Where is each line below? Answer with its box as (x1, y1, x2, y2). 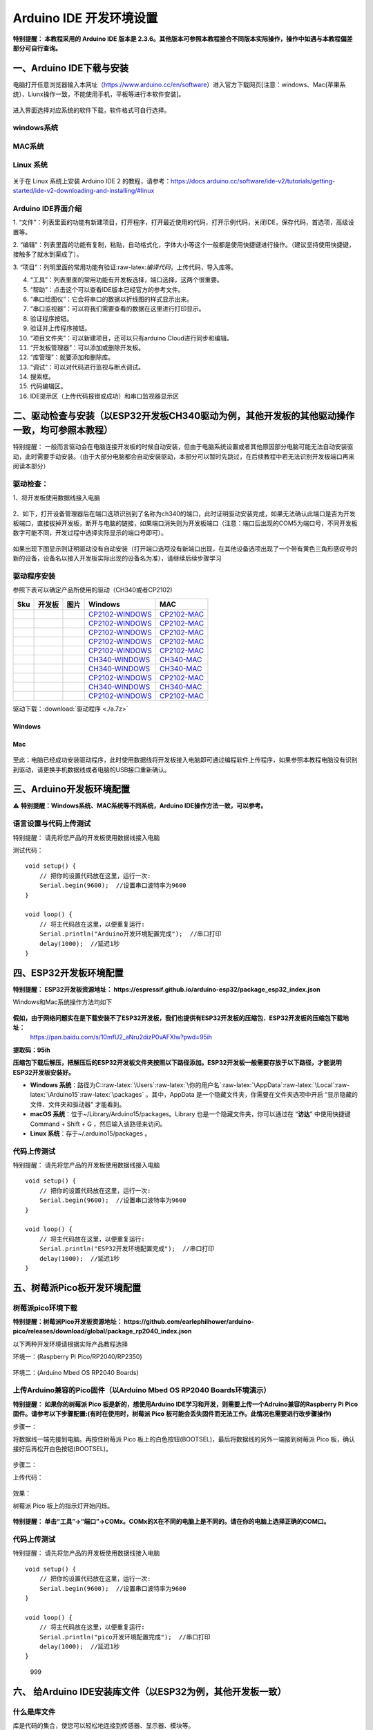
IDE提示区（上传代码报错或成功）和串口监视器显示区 (30, 392, 180, 400)
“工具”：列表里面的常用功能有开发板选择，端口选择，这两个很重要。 (30, 275, 224, 284)
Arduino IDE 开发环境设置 (12, 10, 158, 26)
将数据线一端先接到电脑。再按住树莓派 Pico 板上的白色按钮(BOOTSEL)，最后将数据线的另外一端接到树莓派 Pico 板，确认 (12, 1435, 355, 1443)
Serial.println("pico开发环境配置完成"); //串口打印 (39, 1633, 211, 1641)
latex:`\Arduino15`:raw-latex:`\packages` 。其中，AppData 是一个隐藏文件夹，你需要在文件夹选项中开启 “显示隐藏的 (30, 1091, 358, 1099)
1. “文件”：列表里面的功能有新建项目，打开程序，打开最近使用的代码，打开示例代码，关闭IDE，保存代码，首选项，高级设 (12, 218, 355, 226)
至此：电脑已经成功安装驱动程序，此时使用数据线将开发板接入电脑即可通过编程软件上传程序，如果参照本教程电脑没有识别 (12, 756, 358, 764)
